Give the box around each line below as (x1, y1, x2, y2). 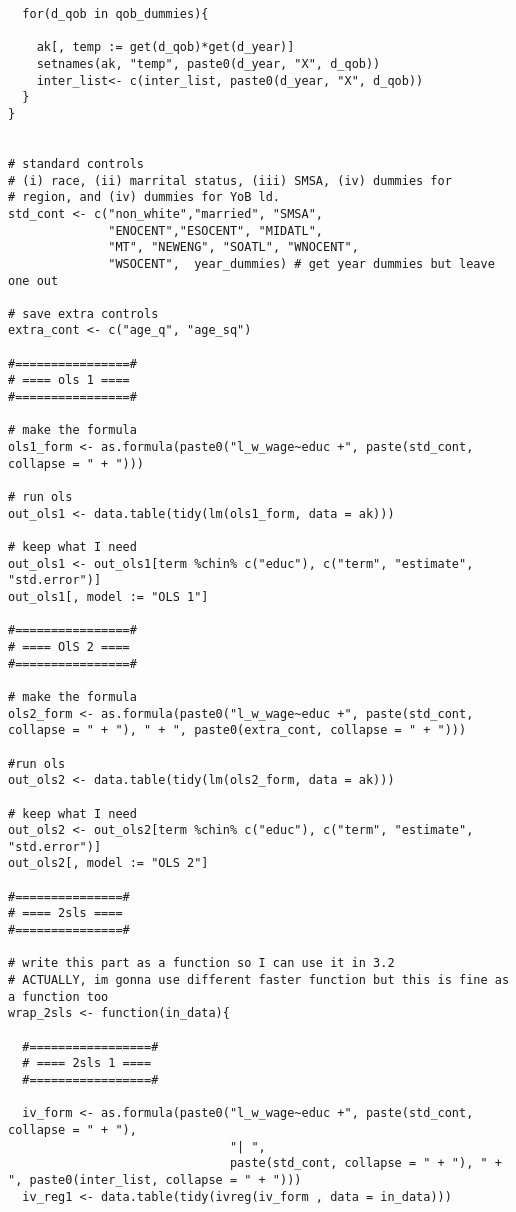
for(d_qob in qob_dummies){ (22, 7, 209, 21)
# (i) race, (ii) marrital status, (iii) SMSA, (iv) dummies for (8, 173, 452, 188)
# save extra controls (8, 306, 159, 321)
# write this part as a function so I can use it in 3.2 (8, 956, 395, 971)
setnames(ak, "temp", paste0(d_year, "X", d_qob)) (36, 56, 381, 71)
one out (8, 273, 59, 288)
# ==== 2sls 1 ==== (22, 1056, 152, 1071)
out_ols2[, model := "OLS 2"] (8, 856, 209, 871)
